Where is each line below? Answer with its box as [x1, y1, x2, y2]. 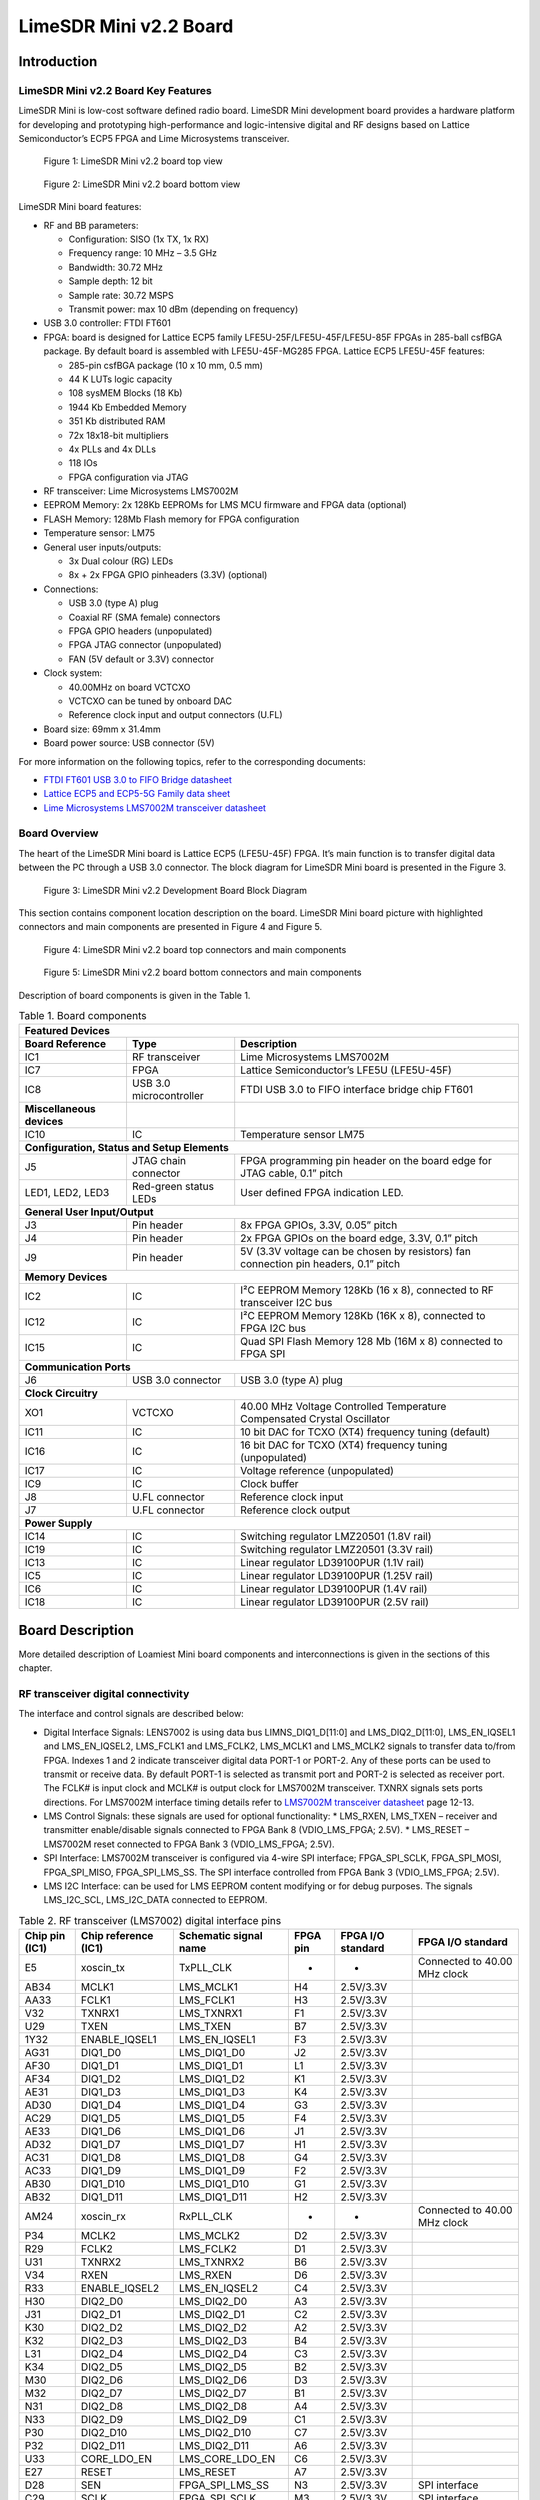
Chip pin [24, 1929, 66, 1943]
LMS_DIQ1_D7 [178, 2138, 245, 2152]
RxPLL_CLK [178, 2210, 233, 2224]
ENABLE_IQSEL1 [80, 2033, 157, 2047]
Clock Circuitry [24, 1386, 99, 1400]
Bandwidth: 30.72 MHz [68, 261, 164, 273]
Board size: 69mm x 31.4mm [43, 723, 161, 735]
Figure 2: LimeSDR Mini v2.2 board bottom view [43, 178, 241, 190]
